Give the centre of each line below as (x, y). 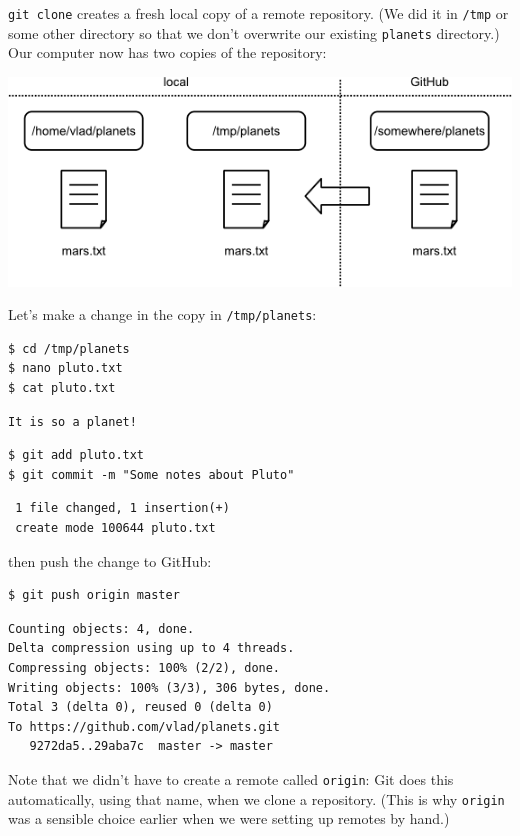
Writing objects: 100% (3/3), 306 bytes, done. (169, 687)
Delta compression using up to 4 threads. (151, 648)
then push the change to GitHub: (110, 560)
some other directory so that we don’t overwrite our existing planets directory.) (254, 32)
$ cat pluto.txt (62, 388)
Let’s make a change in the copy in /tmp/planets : (162, 314)
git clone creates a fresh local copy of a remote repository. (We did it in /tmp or (258, 13)
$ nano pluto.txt (65, 368)
